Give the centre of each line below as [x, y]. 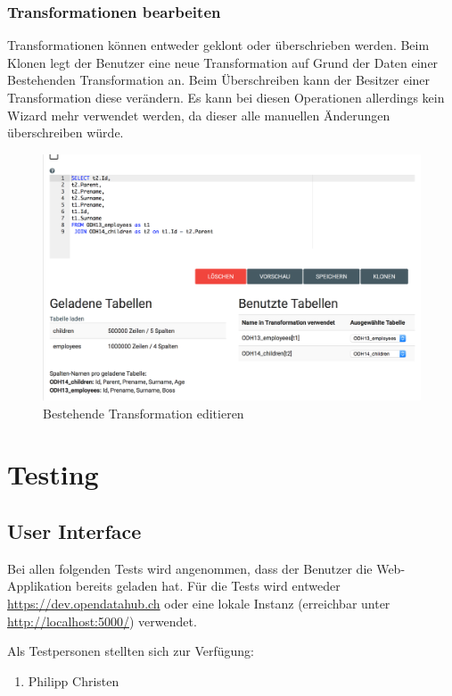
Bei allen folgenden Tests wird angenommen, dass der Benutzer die [190, 568]
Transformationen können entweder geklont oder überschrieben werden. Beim [218, 45]
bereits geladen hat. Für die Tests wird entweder [208, 586]
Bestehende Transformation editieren [144, 413]
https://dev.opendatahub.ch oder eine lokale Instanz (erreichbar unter [199, 603]
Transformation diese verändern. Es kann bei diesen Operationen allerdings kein [226, 97]
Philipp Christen [74, 680]
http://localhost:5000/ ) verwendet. [102, 621]
